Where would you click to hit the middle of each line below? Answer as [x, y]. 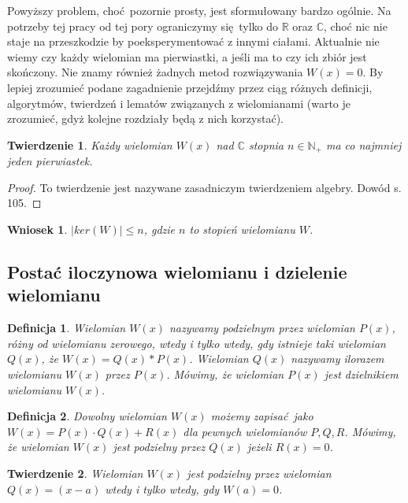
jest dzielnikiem [361, 374]
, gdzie [159, 229]
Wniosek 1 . [37, 229]
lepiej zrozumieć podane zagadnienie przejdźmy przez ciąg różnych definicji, [190, 87]
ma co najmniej [363, 144]
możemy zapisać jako [262, 416]
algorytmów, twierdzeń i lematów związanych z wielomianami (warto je [179, 103]
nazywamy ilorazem [338, 359]
